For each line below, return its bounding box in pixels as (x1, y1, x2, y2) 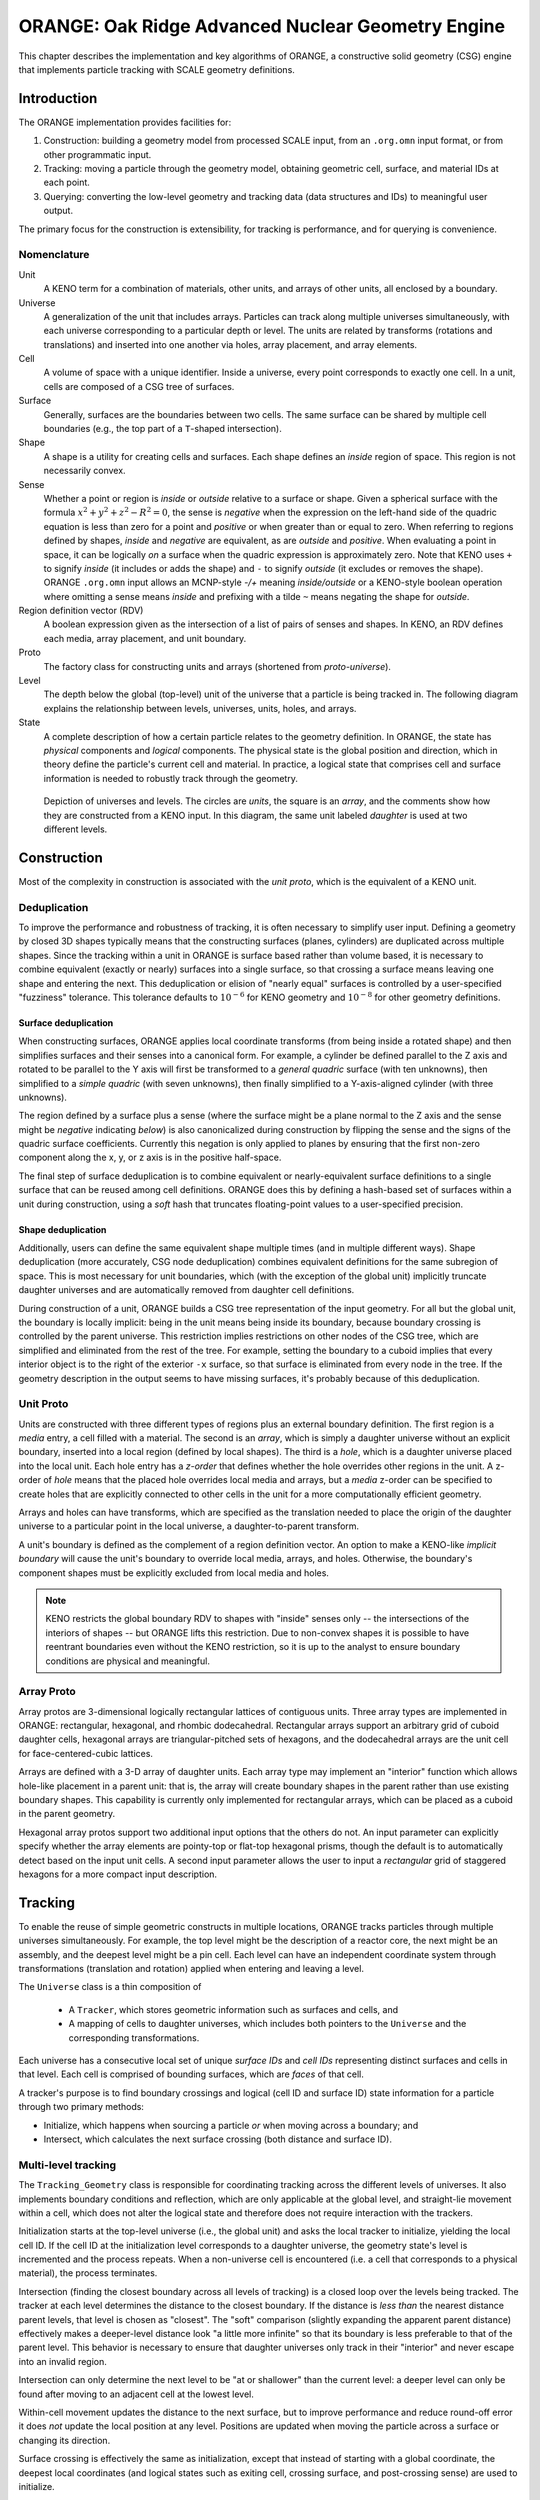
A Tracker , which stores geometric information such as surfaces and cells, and (68, 2003, 399, 2015)
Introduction (18, 90, 98, 107)
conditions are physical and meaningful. (45, 1655, 210, 1667)
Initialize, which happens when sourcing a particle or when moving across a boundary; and (43, 2119, 419, 2131)
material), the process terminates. (18, 2267, 158, 2279)
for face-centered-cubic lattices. (18, 1747, 154, 1759)
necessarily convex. (43, 465, 126, 477)
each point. (43, 176, 90, 189)
